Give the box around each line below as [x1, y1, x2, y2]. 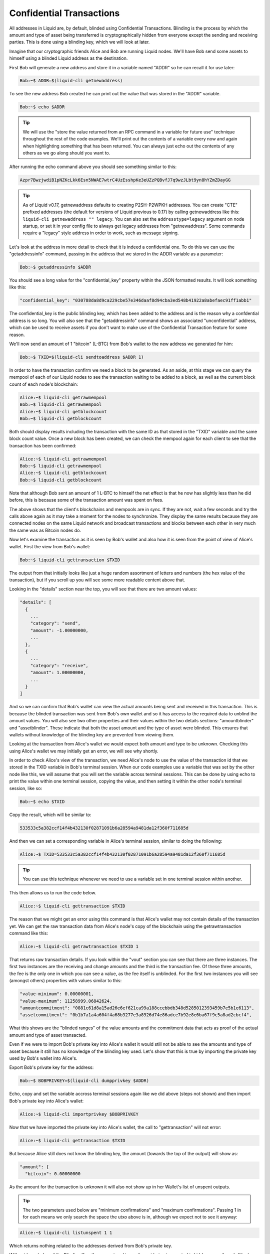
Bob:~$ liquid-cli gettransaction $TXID [19, 557, 120, 563]
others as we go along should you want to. [22, 150, 110, 155]
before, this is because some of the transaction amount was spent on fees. [9, 497, 163, 503]
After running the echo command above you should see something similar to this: [9, 164, 177, 170]
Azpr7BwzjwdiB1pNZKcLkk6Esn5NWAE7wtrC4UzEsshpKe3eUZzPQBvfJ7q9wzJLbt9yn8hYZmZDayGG [19, 177, 231, 183]
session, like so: [9, 785, 42, 791]
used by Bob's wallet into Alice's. [9, 1055, 77, 1061]
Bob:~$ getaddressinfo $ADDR [19, 264, 91, 270]
